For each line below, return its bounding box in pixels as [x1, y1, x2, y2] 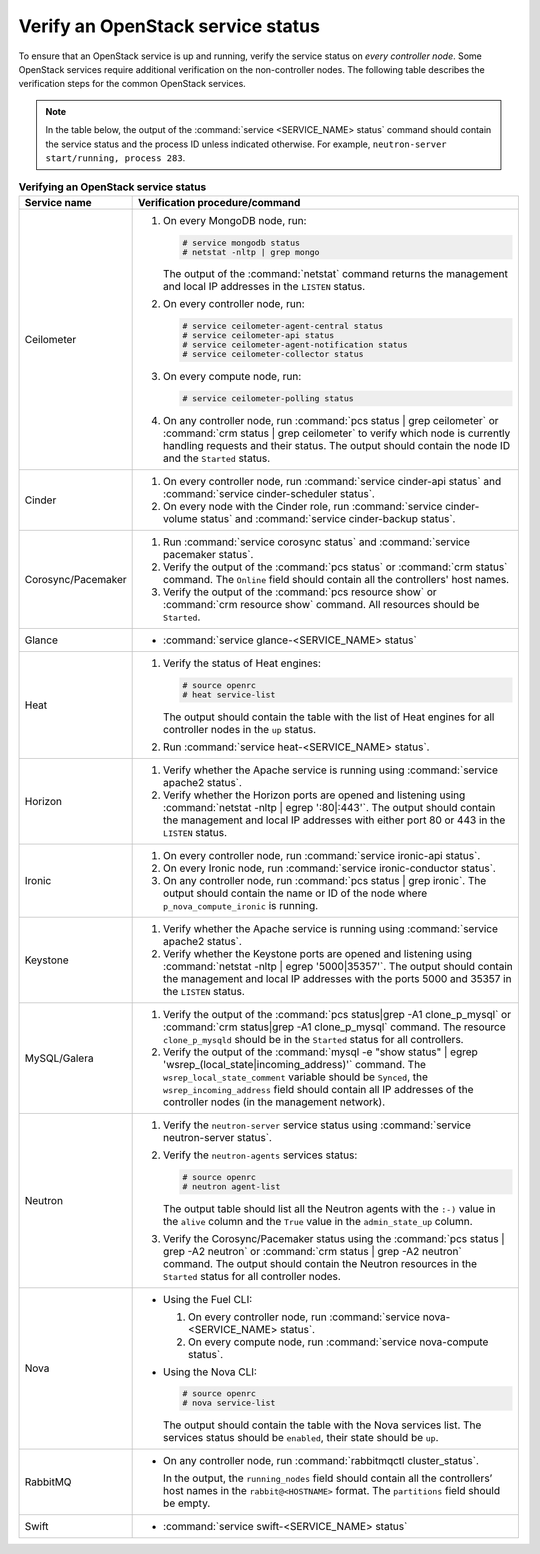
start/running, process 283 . [45, 151, 186, 164]
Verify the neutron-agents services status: [163, 1148, 358, 1162]
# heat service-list [181, 689, 276, 700]
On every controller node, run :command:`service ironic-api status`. [163, 848, 481, 862]
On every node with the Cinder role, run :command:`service [163, 500, 443, 513]
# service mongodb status [181, 237, 300, 248]
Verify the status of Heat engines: [163, 656, 322, 670]
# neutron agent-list [181, 1181, 281, 1192]
